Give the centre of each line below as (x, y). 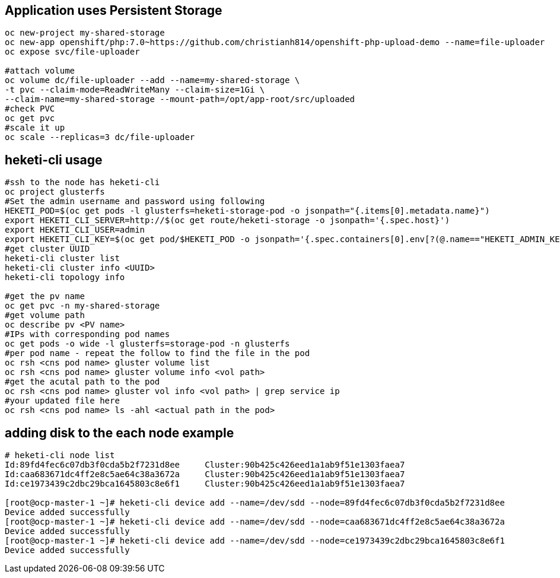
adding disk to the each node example (120, 433)
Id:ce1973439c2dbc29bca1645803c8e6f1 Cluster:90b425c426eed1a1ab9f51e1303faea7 (205, 484)
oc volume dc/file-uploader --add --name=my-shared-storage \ (152, 80)
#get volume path (45, 315)
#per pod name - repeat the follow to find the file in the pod (157, 353)
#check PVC (30, 109)
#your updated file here (62, 401)
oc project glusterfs (55, 192)
